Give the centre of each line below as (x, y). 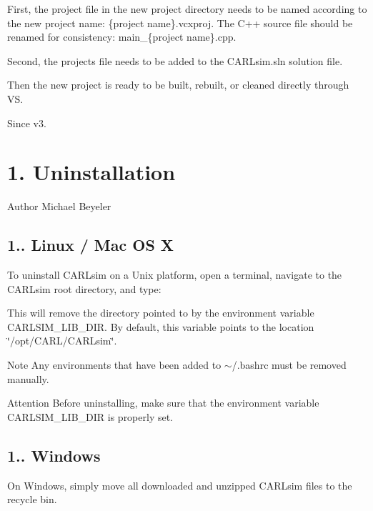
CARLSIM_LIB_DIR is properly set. (90, 416)
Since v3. (27, 123)
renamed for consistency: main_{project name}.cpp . (122, 37)
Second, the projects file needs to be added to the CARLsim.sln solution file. (175, 60)
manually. (28, 378)
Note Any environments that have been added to (114, 365)
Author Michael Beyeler (59, 206)
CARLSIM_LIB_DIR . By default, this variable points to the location (161, 326)
